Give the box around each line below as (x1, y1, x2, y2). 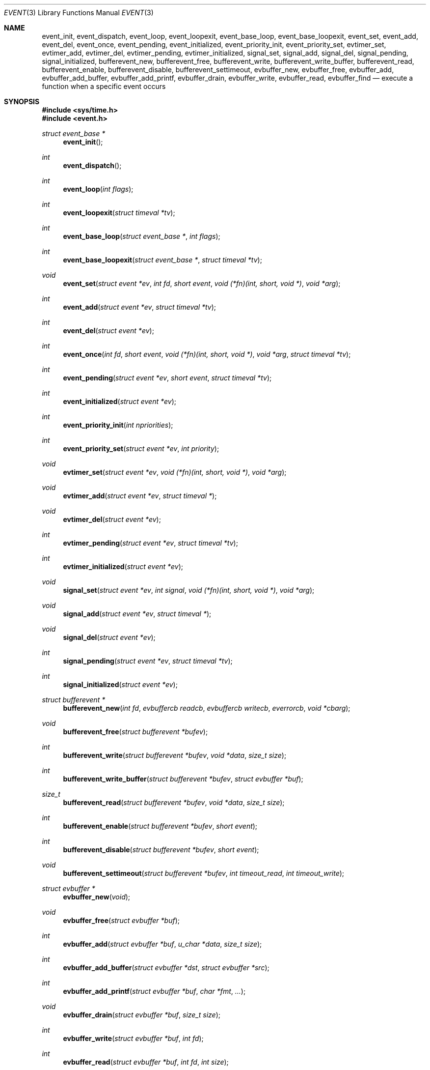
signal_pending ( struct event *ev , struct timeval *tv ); (63, 657, 233, 665)
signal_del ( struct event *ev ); (63, 633, 156, 641)
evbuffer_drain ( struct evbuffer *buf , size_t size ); (63, 1011, 221, 1019)
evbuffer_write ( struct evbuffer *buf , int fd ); (63, 1034, 204, 1042)
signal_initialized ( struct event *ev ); (63, 680, 178, 689)
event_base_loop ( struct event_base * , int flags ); (63, 232, 220, 240)
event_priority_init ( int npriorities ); (63, 421, 173, 429)
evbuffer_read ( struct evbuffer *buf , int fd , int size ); (63, 1058, 229, 1066)
